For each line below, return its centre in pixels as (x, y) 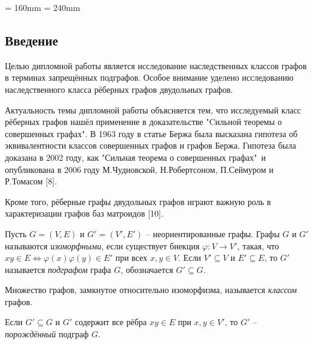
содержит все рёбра (111, 322)
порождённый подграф (47, 334)
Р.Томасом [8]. (31, 181)
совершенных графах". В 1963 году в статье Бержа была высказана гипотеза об (151, 133)
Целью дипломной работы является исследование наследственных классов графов (156, 65)
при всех (131, 258)
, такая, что (258, 245)
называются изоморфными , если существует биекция (102, 245)
